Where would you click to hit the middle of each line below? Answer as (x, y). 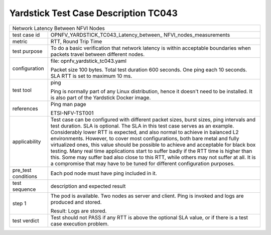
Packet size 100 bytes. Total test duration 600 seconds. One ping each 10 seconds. (149, 69)
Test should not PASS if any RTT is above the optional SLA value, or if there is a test (149, 217)
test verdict (26, 220)
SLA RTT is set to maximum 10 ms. (91, 76)
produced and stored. (76, 202)
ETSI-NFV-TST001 (72, 113)
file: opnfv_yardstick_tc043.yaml (88, 61)
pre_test (22, 170)
